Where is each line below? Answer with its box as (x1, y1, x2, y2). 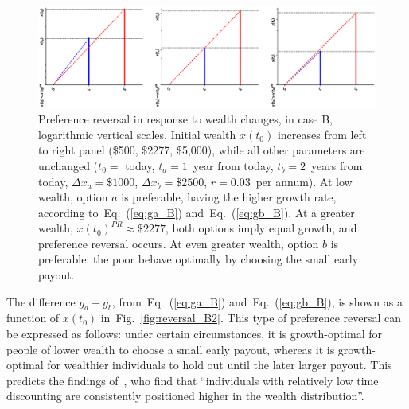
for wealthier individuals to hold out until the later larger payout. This (47, 356, 392, 373)
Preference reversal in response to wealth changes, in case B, (38, 111, 333, 127)
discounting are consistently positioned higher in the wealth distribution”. (6, 388, 364, 404)
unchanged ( (38, 157, 99, 173)
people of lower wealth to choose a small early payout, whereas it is (6, 341, 335, 357)
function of (6, 310, 60, 326)
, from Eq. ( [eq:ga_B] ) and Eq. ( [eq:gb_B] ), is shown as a (111, 293, 403, 310)
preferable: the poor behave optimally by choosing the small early (38, 251, 359, 267)
